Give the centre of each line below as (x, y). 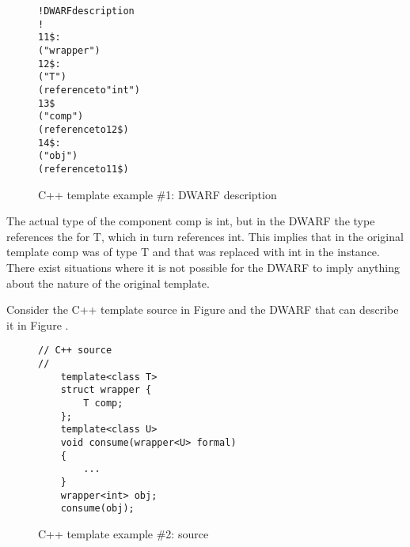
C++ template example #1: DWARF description (158, 194)
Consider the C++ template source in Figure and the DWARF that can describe (203, 309)
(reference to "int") (89, 90)
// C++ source (75, 351)
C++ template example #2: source (123, 533)
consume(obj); (97, 509)
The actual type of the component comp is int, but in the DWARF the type (191, 221)
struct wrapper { (106, 390)
